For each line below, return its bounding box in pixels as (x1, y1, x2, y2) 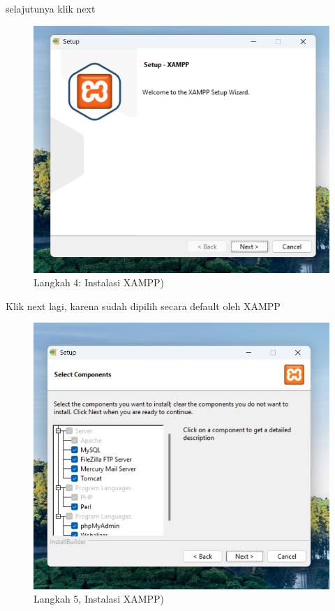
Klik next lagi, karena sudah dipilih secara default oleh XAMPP (6, 298, 281, 313)
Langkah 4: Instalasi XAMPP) (33, 275, 165, 290)
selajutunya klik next (6, 1, 96, 15)
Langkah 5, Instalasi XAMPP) (33, 591, 165, 606)
